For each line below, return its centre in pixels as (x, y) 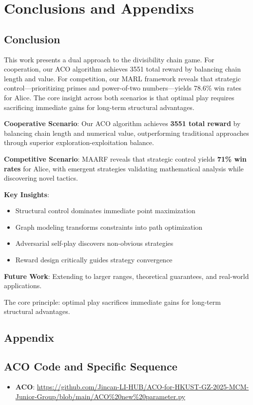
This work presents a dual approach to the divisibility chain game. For (109, 59)
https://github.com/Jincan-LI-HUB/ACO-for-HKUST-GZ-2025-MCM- (143, 387)
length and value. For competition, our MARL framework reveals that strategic (122, 78)
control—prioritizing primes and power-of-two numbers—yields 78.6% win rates (123, 88)
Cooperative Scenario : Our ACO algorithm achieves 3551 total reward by (122, 123)
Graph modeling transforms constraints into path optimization (109, 227)
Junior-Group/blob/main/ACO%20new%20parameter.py (100, 396)
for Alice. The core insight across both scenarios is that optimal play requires (119, 97)
